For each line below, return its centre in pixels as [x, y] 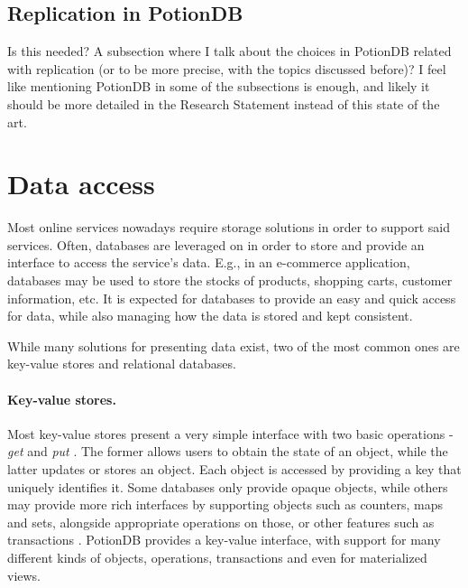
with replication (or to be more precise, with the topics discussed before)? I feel [227, 68]
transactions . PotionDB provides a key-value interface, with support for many [224, 540]
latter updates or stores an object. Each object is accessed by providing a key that [234, 469]
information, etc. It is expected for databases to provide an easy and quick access [232, 298]
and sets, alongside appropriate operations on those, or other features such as [221, 522]
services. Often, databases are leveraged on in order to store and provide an [216, 244]
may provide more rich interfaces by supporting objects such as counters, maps [225, 504]
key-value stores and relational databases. [122, 364]
